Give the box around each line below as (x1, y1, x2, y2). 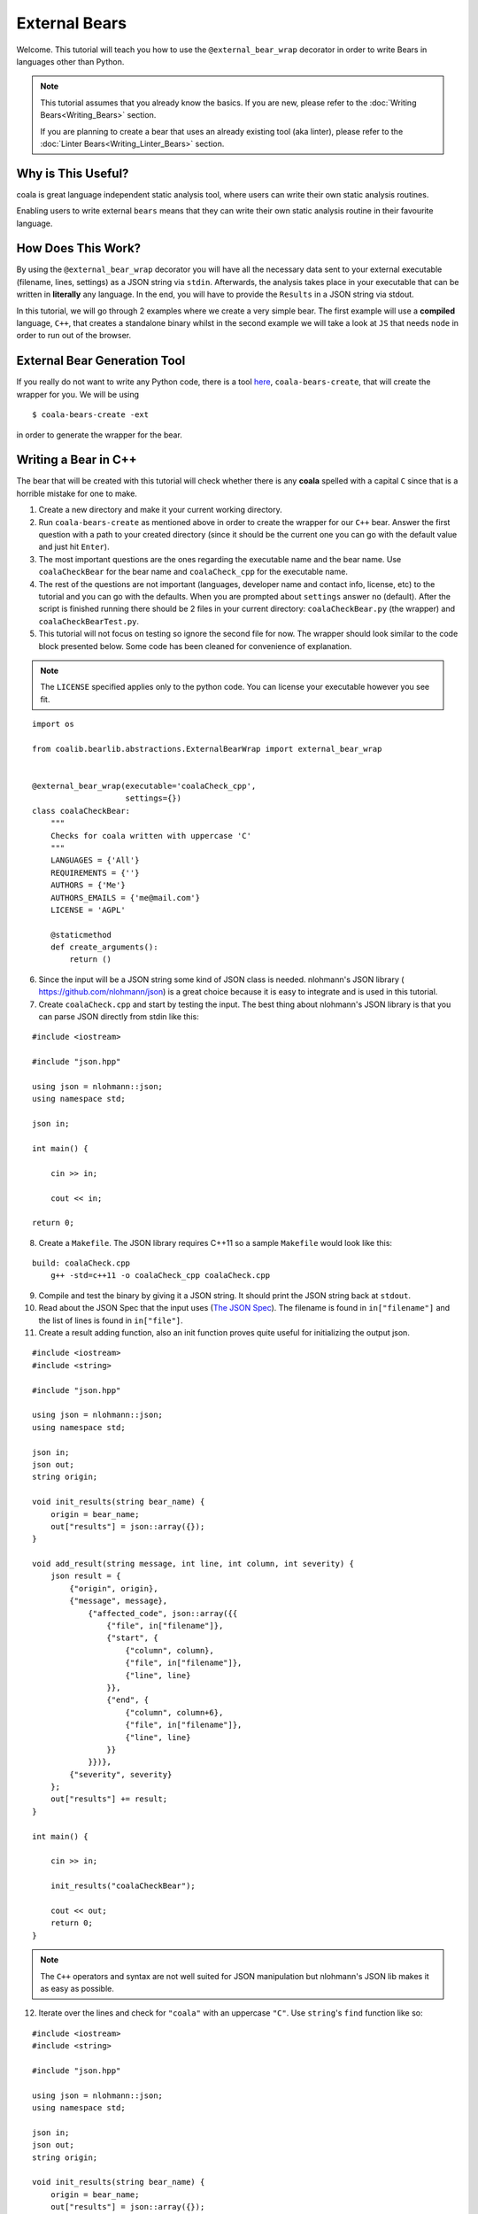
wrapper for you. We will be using (16, 389, 140, 399)
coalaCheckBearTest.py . (38, 615, 140, 626)
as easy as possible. (40, 1983, 115, 1993)
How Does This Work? (16, 241, 142, 256)
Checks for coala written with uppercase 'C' (50, 831, 252, 840)
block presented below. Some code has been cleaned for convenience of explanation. (38, 640, 352, 651)
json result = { (50, 1571, 121, 1581)
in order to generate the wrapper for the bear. (16, 430, 183, 440)
